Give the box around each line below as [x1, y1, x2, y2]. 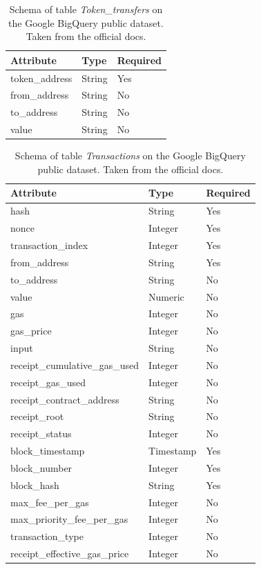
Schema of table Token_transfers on [9, 2, 163, 16]
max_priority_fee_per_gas [10, 512, 128, 526]
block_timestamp [10, 443, 85, 458]
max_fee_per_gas [10, 495, 89, 509]
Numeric [148, 289, 184, 303]
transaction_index [10, 237, 88, 252]
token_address [10, 70, 72, 85]
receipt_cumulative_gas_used [10, 357, 139, 372]
